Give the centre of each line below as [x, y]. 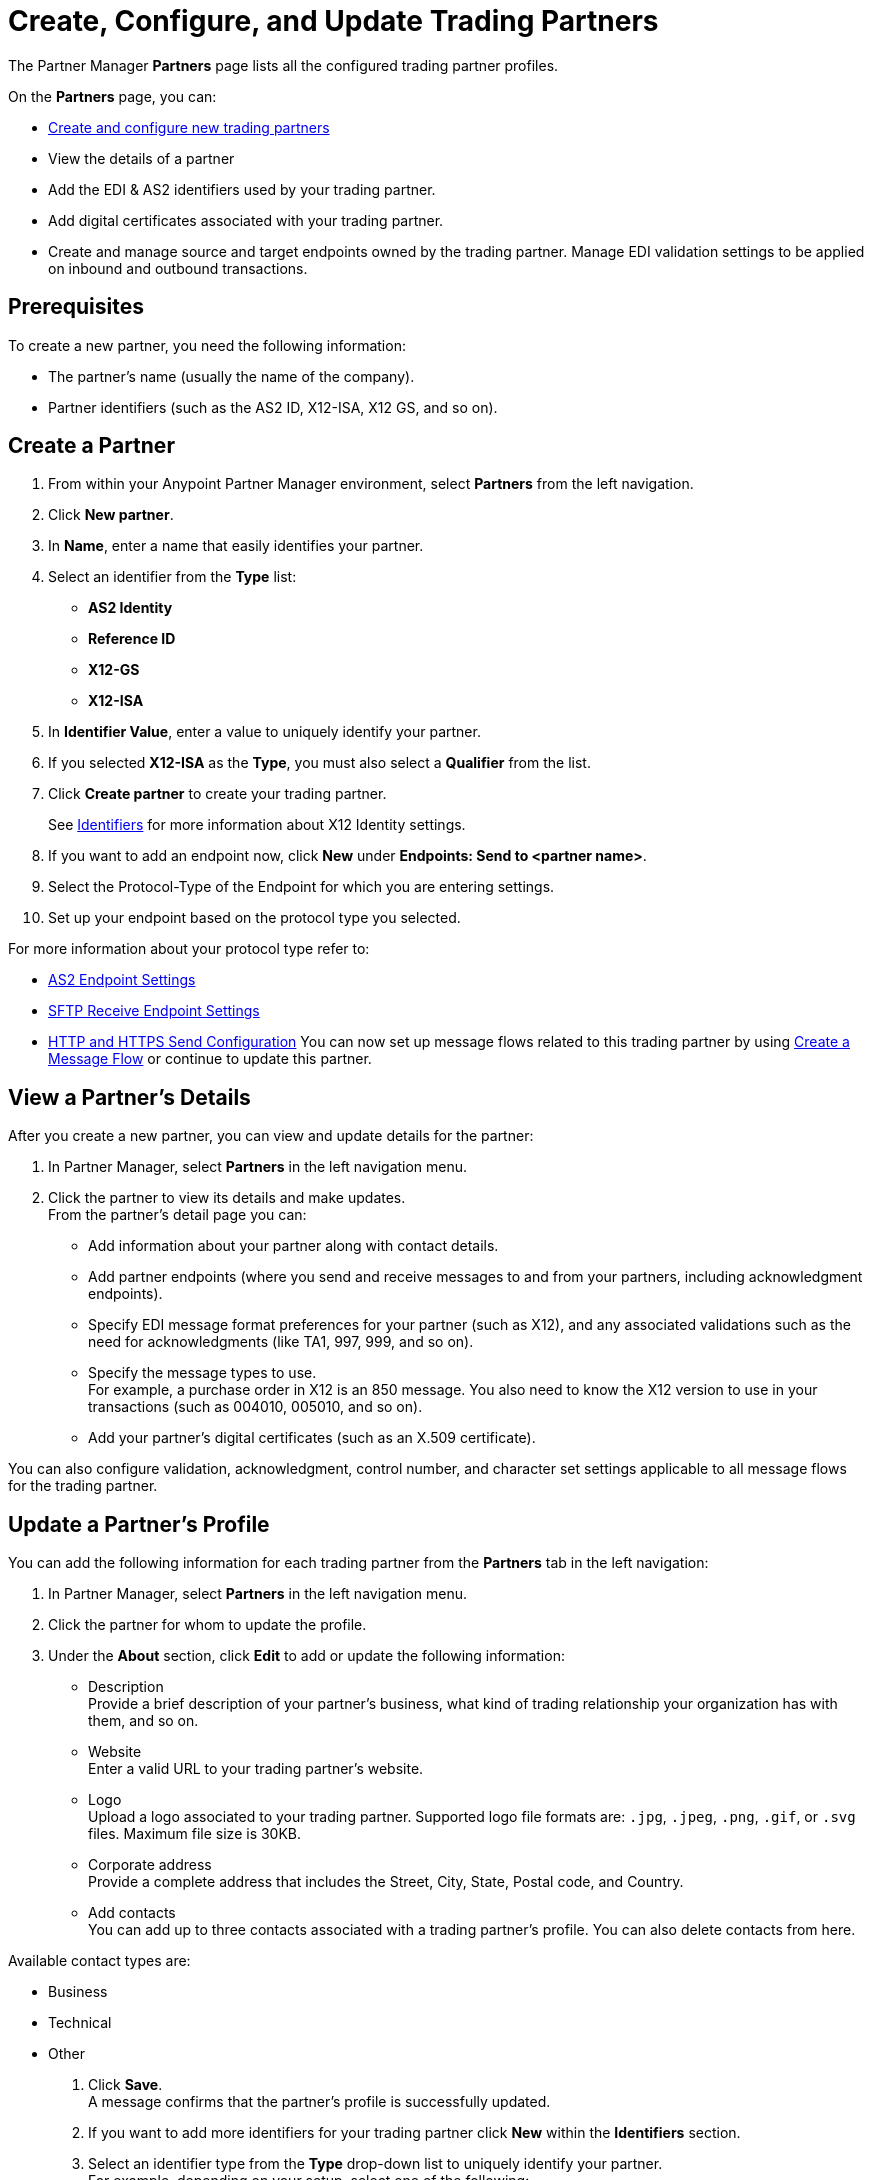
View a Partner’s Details [129, 1097]
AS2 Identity [130, 608]
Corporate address [150, 1865]
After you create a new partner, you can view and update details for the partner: [271, 1136]
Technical [80, 2023]
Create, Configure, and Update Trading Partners [333, 21]
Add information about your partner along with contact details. [293, 1246]
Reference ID [132, 639]
